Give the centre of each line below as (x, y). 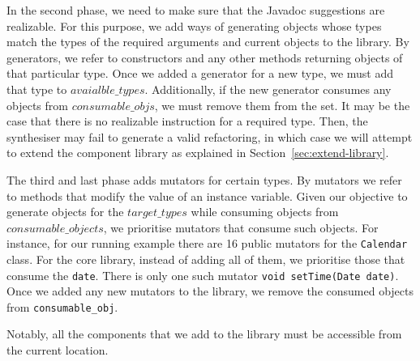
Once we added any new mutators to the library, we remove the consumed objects (210, 291)
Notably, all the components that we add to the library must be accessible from (204, 334)
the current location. (58, 350)
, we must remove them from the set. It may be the (282, 105)
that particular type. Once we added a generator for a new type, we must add (200, 73)
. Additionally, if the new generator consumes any (268, 89)
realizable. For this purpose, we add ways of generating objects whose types (194, 25)
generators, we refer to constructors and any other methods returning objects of (205, 57)
